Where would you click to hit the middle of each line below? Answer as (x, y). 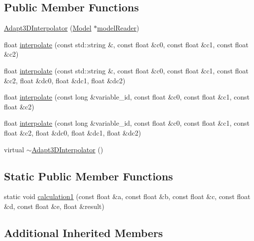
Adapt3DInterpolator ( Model (48, 28)
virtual (14, 149)
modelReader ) (118, 28)
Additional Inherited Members (83, 232)
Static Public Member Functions (89, 176)
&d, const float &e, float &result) (54, 206)
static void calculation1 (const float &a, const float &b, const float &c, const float (127, 196)
